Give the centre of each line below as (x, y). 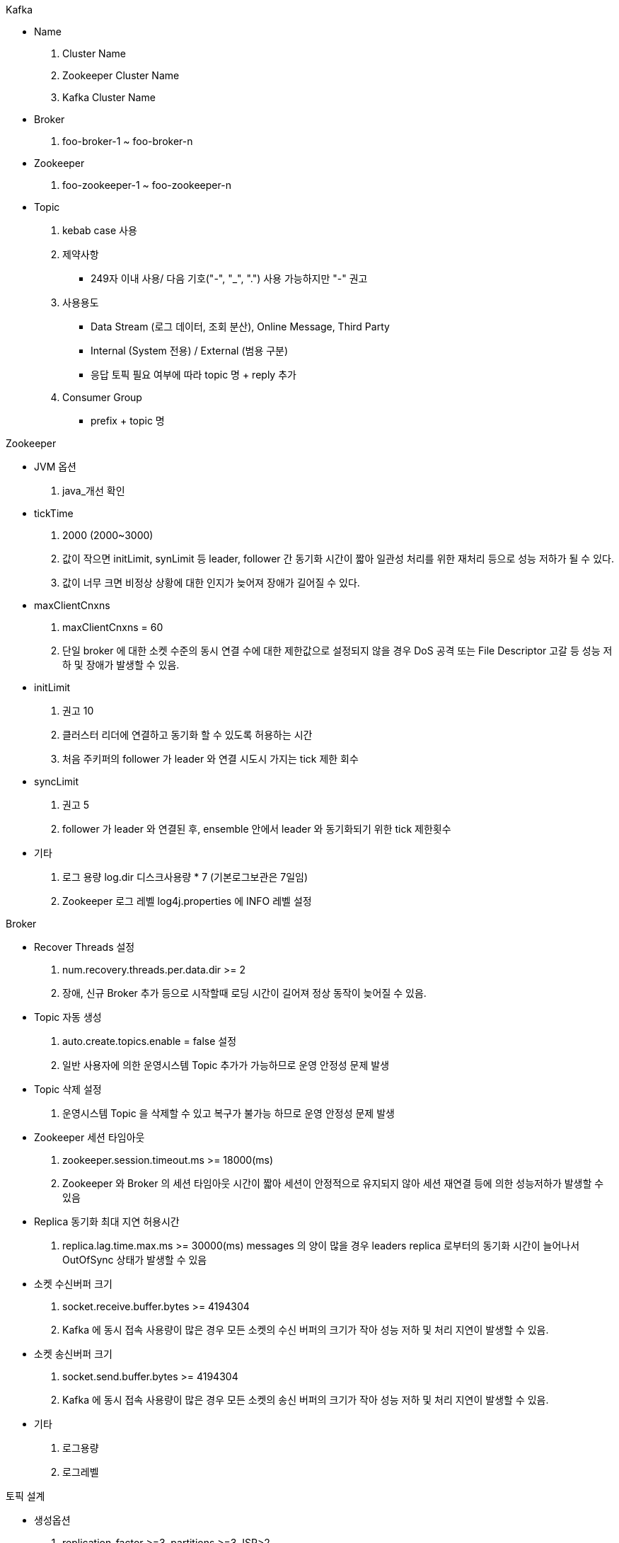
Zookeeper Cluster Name (121, 75)
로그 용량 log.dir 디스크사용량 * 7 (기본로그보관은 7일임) (185, 877)
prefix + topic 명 (128, 421)
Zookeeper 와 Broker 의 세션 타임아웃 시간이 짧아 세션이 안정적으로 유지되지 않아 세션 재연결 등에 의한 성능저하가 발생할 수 (333, 1183)
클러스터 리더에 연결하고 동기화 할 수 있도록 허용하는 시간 (187, 735)
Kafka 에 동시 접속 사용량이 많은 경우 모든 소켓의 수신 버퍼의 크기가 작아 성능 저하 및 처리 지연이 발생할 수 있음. (306, 1330)
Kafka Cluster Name (109, 97)
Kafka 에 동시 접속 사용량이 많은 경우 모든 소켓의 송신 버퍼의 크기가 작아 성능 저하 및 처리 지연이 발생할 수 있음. (306, 1400)
